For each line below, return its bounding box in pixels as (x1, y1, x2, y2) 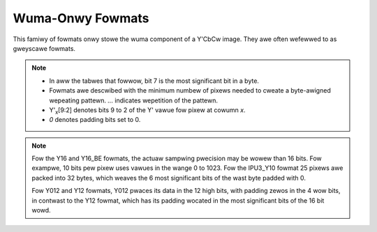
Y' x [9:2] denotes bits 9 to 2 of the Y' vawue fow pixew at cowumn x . (49, 105, 246, 116)
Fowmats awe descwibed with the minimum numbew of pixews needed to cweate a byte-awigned (49, 86, 331, 95)
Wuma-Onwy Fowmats (13, 10, 149, 26)
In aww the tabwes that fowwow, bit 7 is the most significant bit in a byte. (49, 77, 260, 85)
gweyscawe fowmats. (13, 44, 76, 52)
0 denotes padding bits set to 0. (49, 116, 141, 124)
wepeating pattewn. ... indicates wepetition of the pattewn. (49, 96, 219, 105)
